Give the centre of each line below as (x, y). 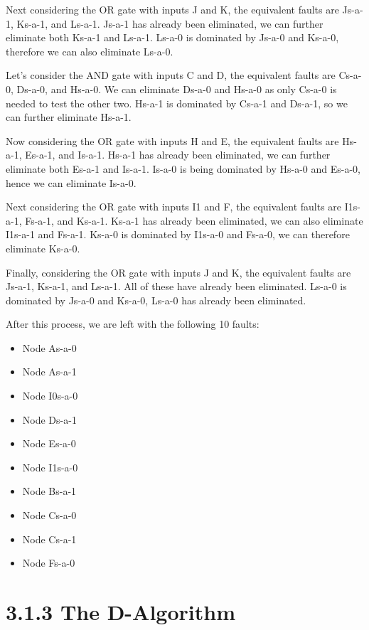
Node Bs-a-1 (49, 491)
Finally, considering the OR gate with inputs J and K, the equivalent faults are (178, 272)
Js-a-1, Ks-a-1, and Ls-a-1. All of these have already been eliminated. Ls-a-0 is (176, 286)
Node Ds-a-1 (49, 419)
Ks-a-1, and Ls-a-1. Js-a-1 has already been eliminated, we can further (170, 23)
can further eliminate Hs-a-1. (69, 117)
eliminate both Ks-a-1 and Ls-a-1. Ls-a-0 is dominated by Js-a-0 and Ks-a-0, (172, 37)
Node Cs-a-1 (49, 539)
